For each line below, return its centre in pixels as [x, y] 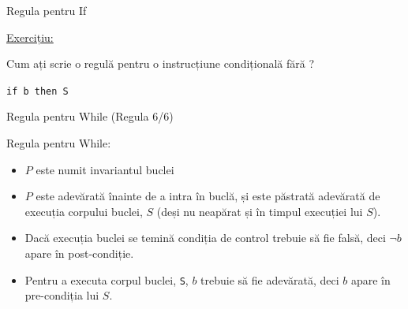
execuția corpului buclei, [84, 211]
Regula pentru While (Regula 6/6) [90, 116]
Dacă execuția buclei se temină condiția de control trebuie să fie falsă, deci [205, 238]
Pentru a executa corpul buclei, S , [107, 279]
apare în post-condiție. [79, 253]
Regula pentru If [47, 10]
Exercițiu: [30, 37]
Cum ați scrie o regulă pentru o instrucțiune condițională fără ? [161, 63]
